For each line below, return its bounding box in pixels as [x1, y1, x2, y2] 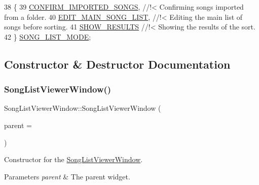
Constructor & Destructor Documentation [4, 56, 231, 72]
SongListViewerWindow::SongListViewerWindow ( [4, 103, 161, 113]
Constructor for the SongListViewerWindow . [4, 154, 143, 165]
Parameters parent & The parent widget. [4, 171, 130, 181]
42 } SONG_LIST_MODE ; [4, 31, 91, 42]
